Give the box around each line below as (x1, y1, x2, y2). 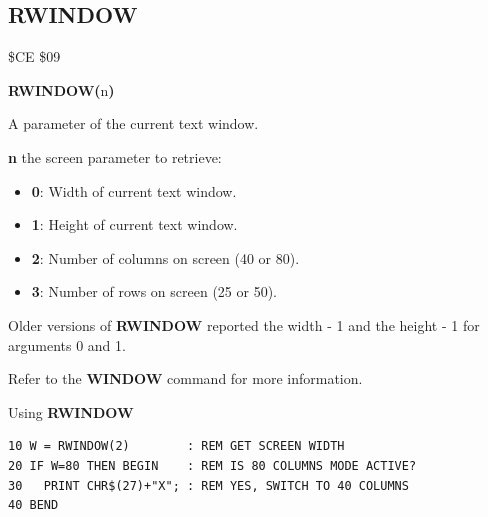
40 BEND (8, 498, 59, 513)
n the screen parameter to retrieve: (8, 146, 222, 167)
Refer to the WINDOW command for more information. (8, 368, 363, 389)
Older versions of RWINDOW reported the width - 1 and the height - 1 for (8, 314, 480, 335)
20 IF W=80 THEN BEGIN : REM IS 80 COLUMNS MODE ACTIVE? (8, 458, 417, 473)
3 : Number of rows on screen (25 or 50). (31, 281, 277, 302)
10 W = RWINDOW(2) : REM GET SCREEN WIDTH (8, 439, 345, 454)
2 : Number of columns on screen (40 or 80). (31, 247, 300, 268)
